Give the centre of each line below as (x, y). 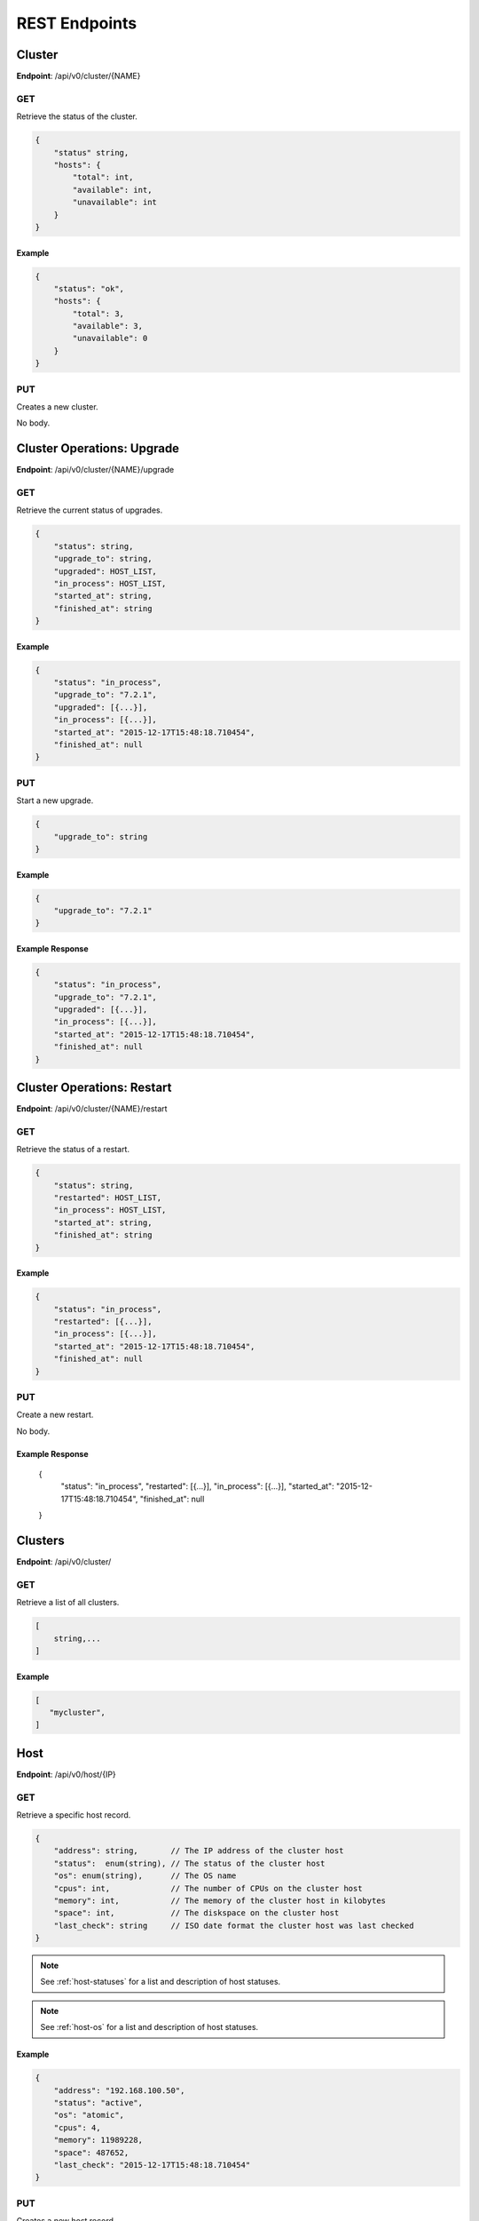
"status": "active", (98, 2103)
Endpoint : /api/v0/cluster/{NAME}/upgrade (95, 470)
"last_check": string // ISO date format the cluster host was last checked (234, 1925)
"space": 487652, (91, 2153)
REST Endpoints (77, 23)
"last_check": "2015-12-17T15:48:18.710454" (152, 2165)
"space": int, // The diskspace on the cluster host (196, 1913)
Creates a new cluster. (57, 406)
